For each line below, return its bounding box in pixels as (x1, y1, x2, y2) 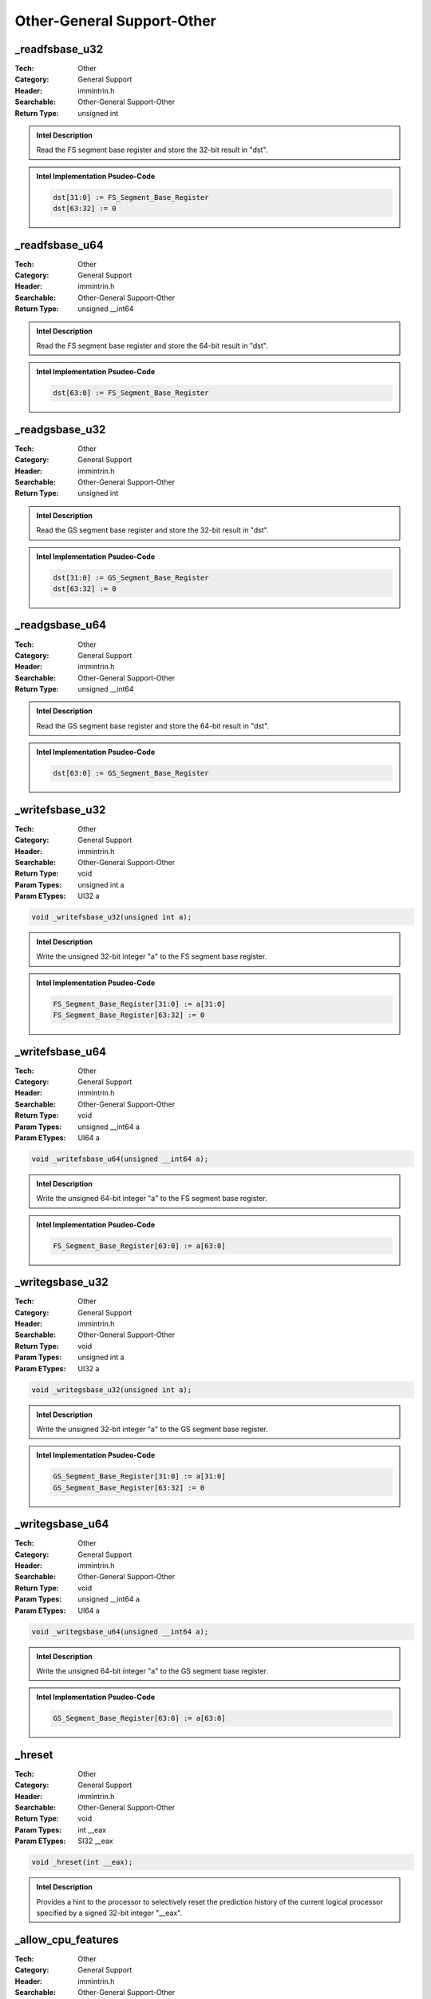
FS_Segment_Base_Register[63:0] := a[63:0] (53, 1241, 227, 1251)
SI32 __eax (77, 1836, 113, 1846)
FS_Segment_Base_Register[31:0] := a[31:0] (53, 999, 227, 1008)
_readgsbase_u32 (14, 422, 106, 436)
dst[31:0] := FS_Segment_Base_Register (53, 193, 209, 201)
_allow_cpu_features (14, 1933, 119, 1946)
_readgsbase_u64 (14, 618, 107, 632)
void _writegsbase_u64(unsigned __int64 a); (31, 1627, 209, 1636)
